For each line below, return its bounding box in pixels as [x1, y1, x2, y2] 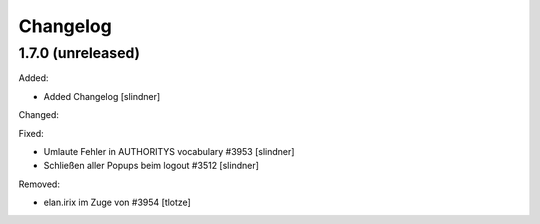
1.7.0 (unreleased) [18, 44, 140, 62]
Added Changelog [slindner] [43, 90, 161, 102]
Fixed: [18, 127, 44, 139]
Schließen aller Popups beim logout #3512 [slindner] [43, 160, 260, 172]
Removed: [18, 178, 60, 190]
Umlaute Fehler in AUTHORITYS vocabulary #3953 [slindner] [43, 145, 295, 157]
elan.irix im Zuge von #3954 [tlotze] [43, 196, 192, 209]
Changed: [18, 109, 59, 121]
